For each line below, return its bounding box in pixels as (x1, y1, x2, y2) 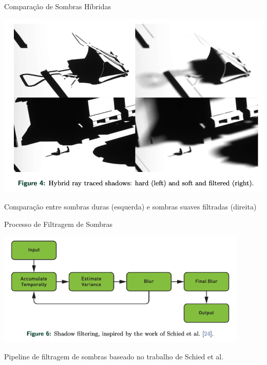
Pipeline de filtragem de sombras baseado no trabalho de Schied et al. (4, 351, 224, 361)
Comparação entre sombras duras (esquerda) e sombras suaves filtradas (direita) (4, 201, 257, 212)
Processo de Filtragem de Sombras (4, 218, 113, 229)
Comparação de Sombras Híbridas (4, 1, 111, 11)
